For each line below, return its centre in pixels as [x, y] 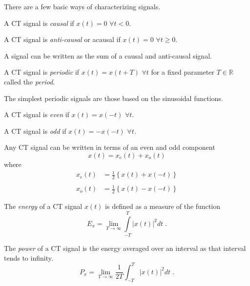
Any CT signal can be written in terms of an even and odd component [110, 147]
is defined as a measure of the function [163, 206]
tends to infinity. [29, 257]
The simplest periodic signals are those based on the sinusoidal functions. [114, 98]
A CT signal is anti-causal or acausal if [62, 39]
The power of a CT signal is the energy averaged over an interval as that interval [125, 248]
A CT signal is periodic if [42, 72]
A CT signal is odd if [35, 131]
